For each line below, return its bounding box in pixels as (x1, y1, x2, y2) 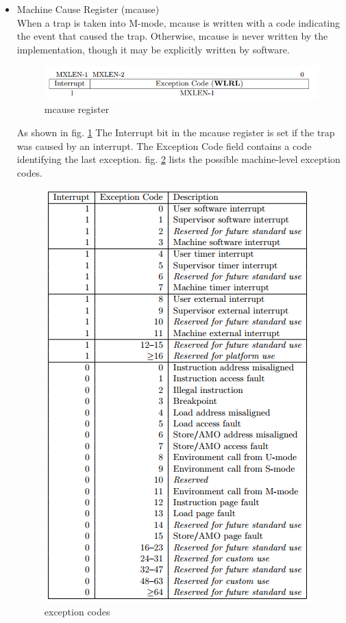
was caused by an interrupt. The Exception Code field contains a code (16, 138, 312, 153)
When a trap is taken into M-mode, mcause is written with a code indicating (16, 15, 341, 29)
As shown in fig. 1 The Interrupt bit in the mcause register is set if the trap (16, 125, 335, 139)
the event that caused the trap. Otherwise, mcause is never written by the (16, 29, 328, 43)
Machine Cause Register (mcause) (16, 2, 160, 16)
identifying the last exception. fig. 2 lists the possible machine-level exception (16, 152, 341, 166)
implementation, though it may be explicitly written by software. (16, 42, 290, 56)
